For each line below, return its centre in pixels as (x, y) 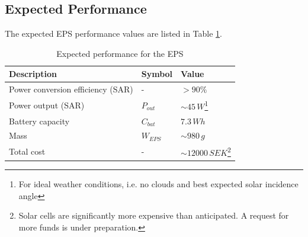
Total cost (27, 151)
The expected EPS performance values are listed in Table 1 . (114, 33)
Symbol (157, 74)
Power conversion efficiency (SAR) (71, 89)
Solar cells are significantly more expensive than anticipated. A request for (154, 215)
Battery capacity (39, 121)
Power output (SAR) (47, 105)
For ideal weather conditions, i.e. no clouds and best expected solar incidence (158, 184)
